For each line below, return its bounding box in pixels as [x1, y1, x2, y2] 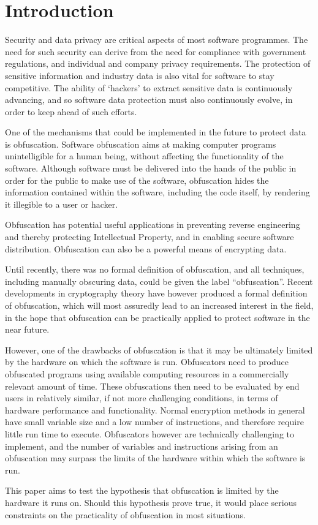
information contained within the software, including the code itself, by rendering [5, 186, 310, 198]
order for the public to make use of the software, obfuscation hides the [5, 173, 269, 186]
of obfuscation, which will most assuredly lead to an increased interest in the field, [5, 299, 314, 311]
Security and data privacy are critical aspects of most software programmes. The [5, 33, 308, 46]
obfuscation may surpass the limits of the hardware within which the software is [5, 451, 306, 464]
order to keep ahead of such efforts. [5, 105, 137, 118]
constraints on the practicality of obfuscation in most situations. [5, 508, 246, 521]
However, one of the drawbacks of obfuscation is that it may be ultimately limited [5, 343, 313, 356]
